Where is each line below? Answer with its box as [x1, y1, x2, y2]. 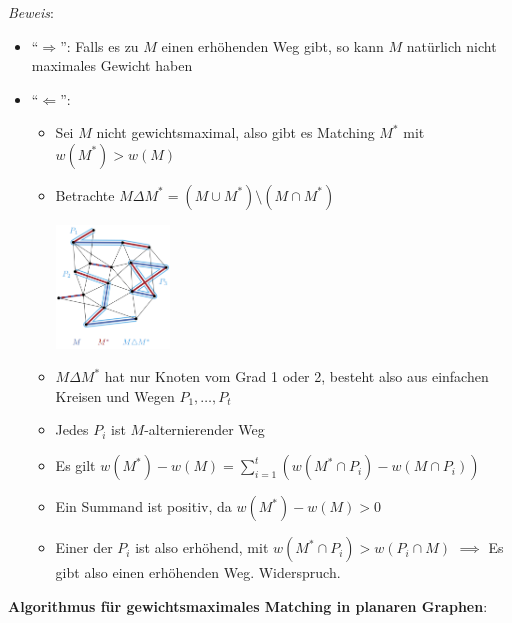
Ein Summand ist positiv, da [55, 496, 232, 517]
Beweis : [8, 2, 54, 22]
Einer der [55, 537, 113, 558]
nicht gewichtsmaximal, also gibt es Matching [96, 122, 375, 143]
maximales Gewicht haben [31, 55, 193, 76]
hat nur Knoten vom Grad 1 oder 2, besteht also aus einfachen [104, 366, 489, 387]
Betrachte [55, 184, 115, 205]
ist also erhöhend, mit [135, 537, 269, 558]
